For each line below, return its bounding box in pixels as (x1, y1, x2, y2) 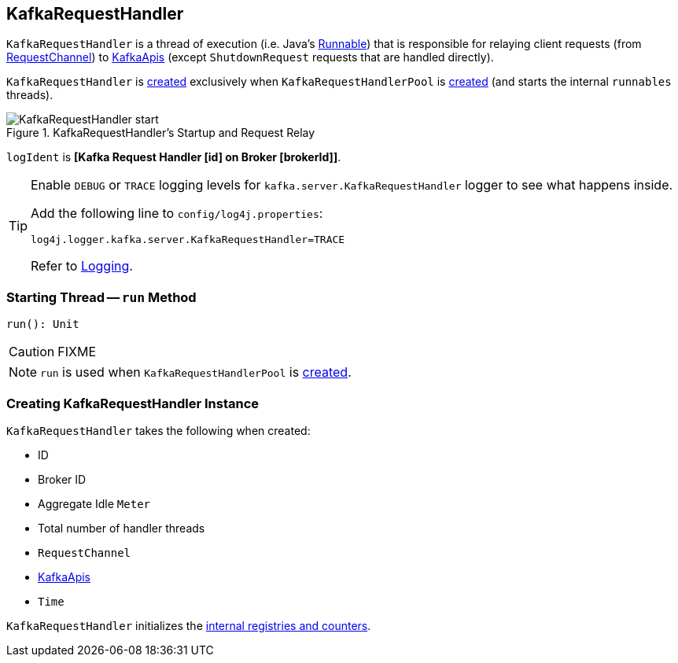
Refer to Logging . (31, 258, 133, 274)
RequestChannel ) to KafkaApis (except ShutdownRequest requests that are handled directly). (6, 50, 494, 64)
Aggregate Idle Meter (38, 496, 150, 510)
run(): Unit (6, 318, 79, 331)
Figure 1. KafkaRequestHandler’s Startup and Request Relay (6, 126, 315, 140)
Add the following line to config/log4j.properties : (31, 205, 323, 222)
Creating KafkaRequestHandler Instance (6, 395, 260, 411)
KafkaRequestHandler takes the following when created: (6, 423, 311, 437)
